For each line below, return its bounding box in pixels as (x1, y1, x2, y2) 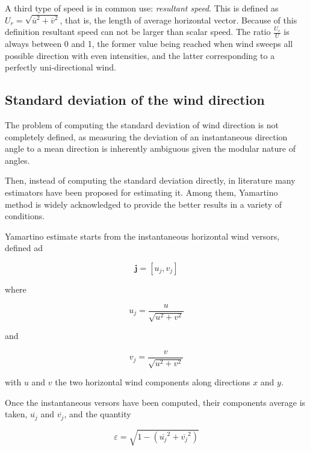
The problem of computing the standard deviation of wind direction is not (5, 119, 279, 131)
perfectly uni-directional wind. (5, 61, 116, 73)
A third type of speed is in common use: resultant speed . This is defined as (5, 2, 279, 14)
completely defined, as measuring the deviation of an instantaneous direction (5, 130, 288, 143)
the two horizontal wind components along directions (55, 376, 250, 388)
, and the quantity (64, 408, 131, 420)
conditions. (5, 210, 45, 222)
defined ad (5, 241, 43, 254)
